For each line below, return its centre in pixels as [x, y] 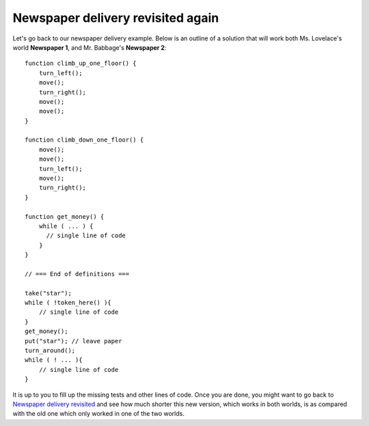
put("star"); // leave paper [73, 341]
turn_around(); [50, 351]
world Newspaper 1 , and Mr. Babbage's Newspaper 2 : [90, 47]
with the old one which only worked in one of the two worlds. [98, 414]
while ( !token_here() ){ [68, 303]
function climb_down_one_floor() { [84, 140]
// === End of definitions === [77, 274]
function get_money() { [65, 216]
